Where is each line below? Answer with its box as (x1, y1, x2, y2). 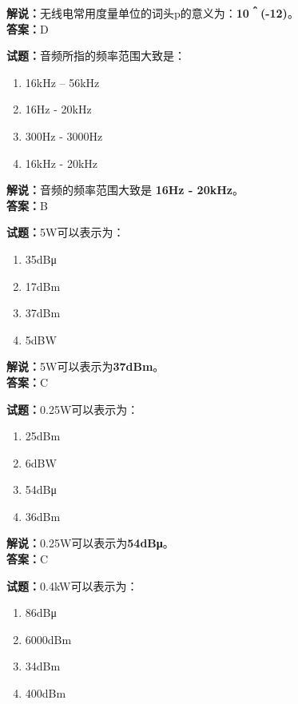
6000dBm (25, 630, 72, 647)
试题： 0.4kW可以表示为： (6, 577, 138, 594)
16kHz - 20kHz (25, 154, 97, 171)
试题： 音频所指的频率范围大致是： (6, 47, 185, 64)
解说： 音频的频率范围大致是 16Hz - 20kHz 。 (6, 181, 244, 198)
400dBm (25, 685, 66, 702)
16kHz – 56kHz (25, 74, 100, 90)
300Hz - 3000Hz (25, 127, 103, 144)
